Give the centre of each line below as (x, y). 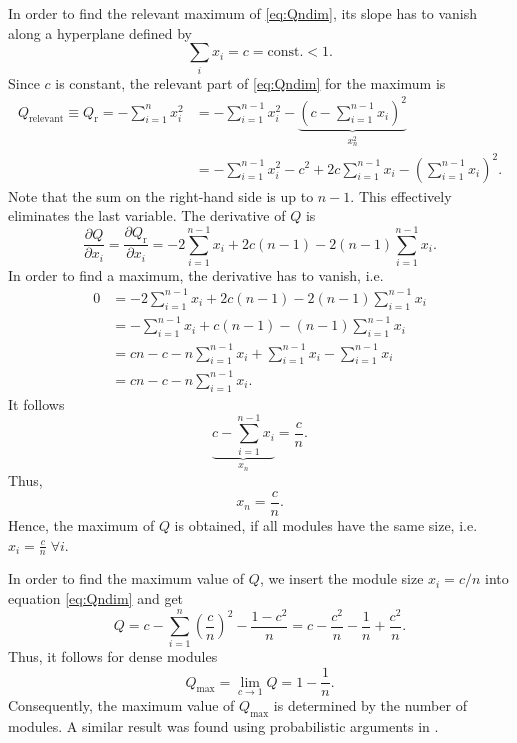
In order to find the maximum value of (126, 578)
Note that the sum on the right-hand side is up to (161, 195)
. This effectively (401, 195)
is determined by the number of (370, 705)
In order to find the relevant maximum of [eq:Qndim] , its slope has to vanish (243, 13)
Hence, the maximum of (81, 525)
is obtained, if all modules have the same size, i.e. (326, 525)
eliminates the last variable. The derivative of (147, 215)
